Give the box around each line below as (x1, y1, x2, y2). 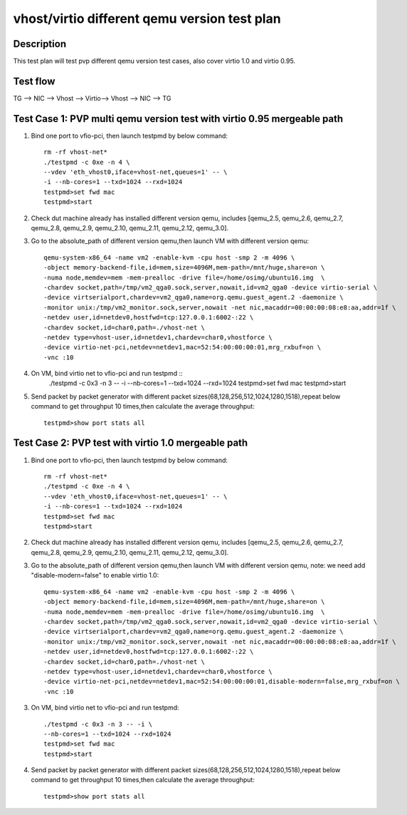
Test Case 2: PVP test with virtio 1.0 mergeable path (13, 437, 248, 449)
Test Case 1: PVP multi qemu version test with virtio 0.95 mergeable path (13, 113, 344, 125)
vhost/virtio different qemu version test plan (13, 11, 281, 26)
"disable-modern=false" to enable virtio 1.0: (31, 571, 159, 580)
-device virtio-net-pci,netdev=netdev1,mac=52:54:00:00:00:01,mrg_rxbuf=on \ (43, 343, 322, 352)
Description (13, 38, 67, 50)
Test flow (13, 75, 55, 87)
